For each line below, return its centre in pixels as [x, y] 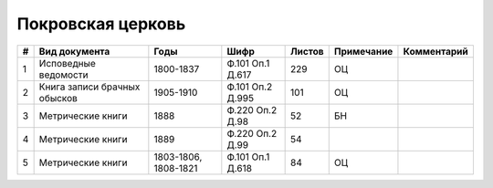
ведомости [63, 75]
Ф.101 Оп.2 [250, 87]
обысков [58, 98]
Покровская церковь [101, 24]
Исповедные [67, 63]
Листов [307, 51]
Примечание [363, 51]
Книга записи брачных [89, 87]
